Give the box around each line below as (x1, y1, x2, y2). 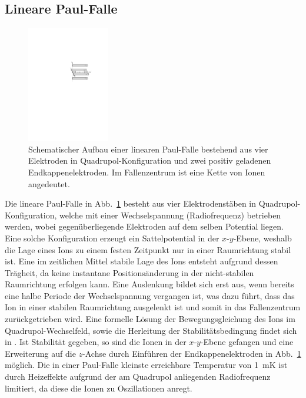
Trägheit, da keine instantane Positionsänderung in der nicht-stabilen (5, 266, 254, 278)
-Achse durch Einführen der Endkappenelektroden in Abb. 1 (82, 347, 301, 359)
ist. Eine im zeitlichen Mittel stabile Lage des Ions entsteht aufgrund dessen (5, 255, 278, 267)
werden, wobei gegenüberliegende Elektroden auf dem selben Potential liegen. (5, 220, 284, 233)
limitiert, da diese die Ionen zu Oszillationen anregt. (5, 382, 192, 394)
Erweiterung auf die (5, 347, 76, 359)
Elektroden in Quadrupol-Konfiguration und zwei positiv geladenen (28, 154, 271, 167)
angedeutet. (28, 177, 70, 190)
